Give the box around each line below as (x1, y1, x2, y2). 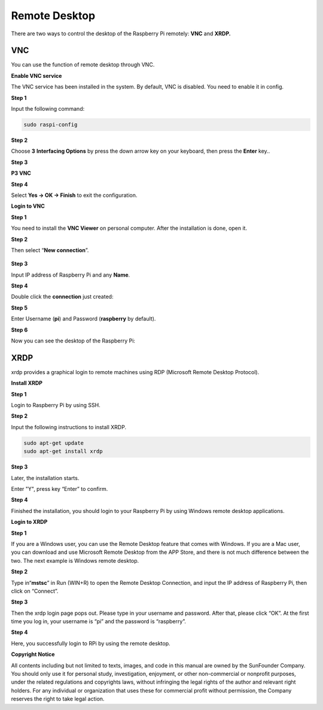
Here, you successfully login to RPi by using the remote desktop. (11, 639, 170, 647)
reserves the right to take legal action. (11, 695, 105, 703)
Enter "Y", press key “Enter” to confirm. (11, 486, 108, 493)
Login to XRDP (11, 518, 48, 526)
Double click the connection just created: (11, 293, 114, 301)
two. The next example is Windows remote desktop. (11, 557, 139, 564)
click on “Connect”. (11, 587, 59, 594)
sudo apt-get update (23, 439, 84, 446)
